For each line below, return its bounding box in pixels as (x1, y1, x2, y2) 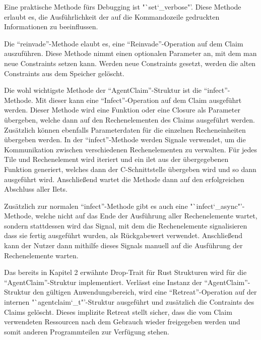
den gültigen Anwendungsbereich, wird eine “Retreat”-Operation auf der (33, 287, 257, 297)
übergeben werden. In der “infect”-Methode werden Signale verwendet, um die (4, 134, 246, 145)
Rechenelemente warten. (4, 250, 79, 260)
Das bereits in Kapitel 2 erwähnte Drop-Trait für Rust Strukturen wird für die (4, 267, 247, 277)
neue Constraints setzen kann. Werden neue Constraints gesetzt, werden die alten (4, 58, 256, 68)
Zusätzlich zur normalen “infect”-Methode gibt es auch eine (4, 200, 188, 211)
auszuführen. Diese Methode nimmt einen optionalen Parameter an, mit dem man (4, 48, 257, 59)
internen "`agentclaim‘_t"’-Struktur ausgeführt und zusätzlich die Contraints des (4, 297, 254, 307)
